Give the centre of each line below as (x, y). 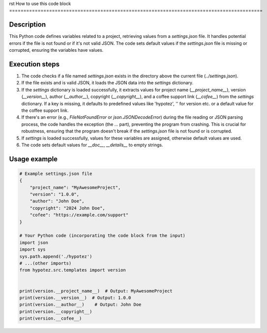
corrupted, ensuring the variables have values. (56, 50)
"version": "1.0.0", (55, 194)
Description (28, 25)
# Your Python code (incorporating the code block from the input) (103, 236)
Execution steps (34, 64)
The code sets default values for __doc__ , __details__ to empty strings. (92, 145)
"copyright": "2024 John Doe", (67, 208)
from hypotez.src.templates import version (73, 270)
